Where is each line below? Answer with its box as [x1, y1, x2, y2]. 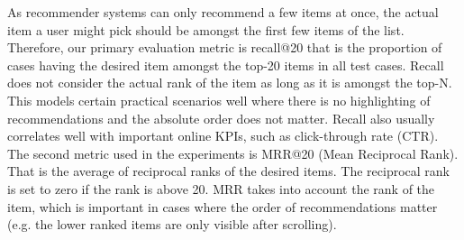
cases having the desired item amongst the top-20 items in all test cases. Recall [7, 55, 444, 74]
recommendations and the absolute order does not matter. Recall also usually [7, 108, 435, 127]
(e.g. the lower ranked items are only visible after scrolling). [7, 215, 337, 234]
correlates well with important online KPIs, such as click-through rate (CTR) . [7, 126, 439, 145]
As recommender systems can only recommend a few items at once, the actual [7, 3, 439, 21]
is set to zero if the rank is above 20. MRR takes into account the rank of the [7, 179, 435, 198]
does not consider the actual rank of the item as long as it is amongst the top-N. [7, 73, 452, 92]
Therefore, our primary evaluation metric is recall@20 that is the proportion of [7, 38, 442, 57]
